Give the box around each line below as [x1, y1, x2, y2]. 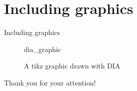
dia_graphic [24, 43, 61, 54]
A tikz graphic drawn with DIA [24, 60, 121, 71]
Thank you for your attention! [4, 77, 96, 87]
